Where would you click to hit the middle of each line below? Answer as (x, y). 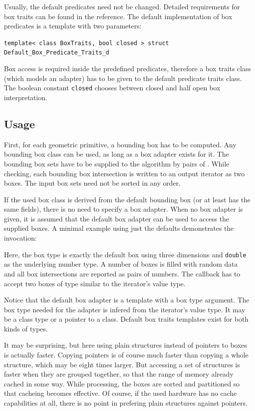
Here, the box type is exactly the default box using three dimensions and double (125, 254)
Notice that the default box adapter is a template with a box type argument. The (127, 300)
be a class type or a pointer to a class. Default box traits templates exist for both (126, 319)
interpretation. (26, 97)
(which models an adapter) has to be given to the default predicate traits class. (123, 78)
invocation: (20, 238)
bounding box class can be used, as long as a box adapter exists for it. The (116, 154)
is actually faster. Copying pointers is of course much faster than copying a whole (126, 355)
